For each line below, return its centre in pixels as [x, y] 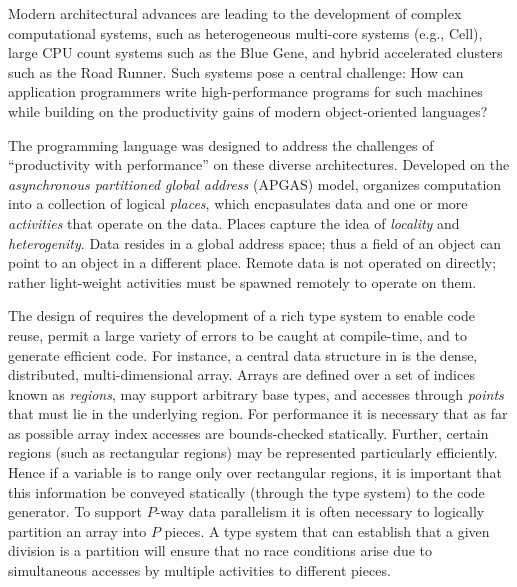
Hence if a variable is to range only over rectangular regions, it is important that [255, 472]
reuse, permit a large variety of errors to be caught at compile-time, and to [237, 334]
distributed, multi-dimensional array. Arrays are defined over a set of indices [241, 374]
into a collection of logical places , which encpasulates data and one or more [238, 203]
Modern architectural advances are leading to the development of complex [235, 13]
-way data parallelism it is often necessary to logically [320, 511]
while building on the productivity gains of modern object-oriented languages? [248, 110]
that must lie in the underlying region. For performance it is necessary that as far [258, 413]
